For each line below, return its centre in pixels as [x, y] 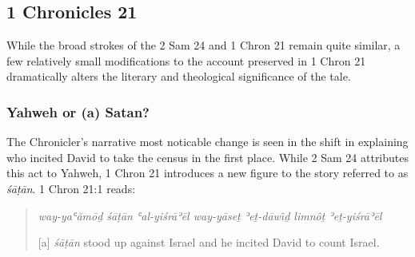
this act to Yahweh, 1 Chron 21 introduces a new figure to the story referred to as [207, 173]
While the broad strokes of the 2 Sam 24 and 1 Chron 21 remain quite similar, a [204, 45]
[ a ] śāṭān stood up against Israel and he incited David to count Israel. [209, 242]
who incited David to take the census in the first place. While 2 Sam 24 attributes [208, 157]
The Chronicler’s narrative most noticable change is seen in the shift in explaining [207, 142]
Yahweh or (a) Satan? [78, 111]
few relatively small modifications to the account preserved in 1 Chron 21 [186, 60]
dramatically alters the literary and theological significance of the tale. [179, 76]
